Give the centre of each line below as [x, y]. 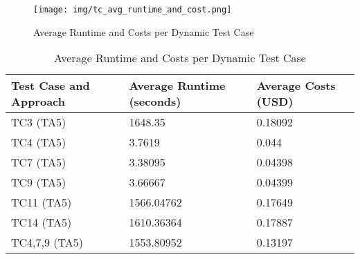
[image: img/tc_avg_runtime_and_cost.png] [133, 10]
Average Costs [296, 86]
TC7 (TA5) [39, 162]
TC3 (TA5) [39, 122]
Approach [38, 102]
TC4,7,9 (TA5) [47, 242]
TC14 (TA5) [42, 222]
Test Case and [51, 86]
